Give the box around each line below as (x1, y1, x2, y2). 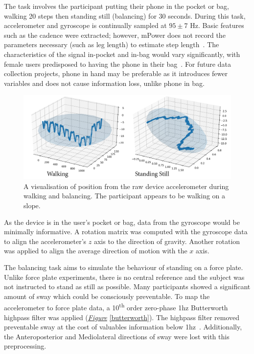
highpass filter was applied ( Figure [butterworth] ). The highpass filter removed (4, 312, 240, 322)
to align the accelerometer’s (4, 236, 87, 246)
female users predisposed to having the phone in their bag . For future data (4, 58, 231, 69)
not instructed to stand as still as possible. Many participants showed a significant (4, 281, 251, 292)
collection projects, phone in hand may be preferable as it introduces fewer (4, 68, 228, 79)
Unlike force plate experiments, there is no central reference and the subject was (4, 272, 245, 282)
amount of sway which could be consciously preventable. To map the (4, 291, 210, 301)
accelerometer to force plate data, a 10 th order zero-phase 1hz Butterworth (4, 301, 228, 312)
